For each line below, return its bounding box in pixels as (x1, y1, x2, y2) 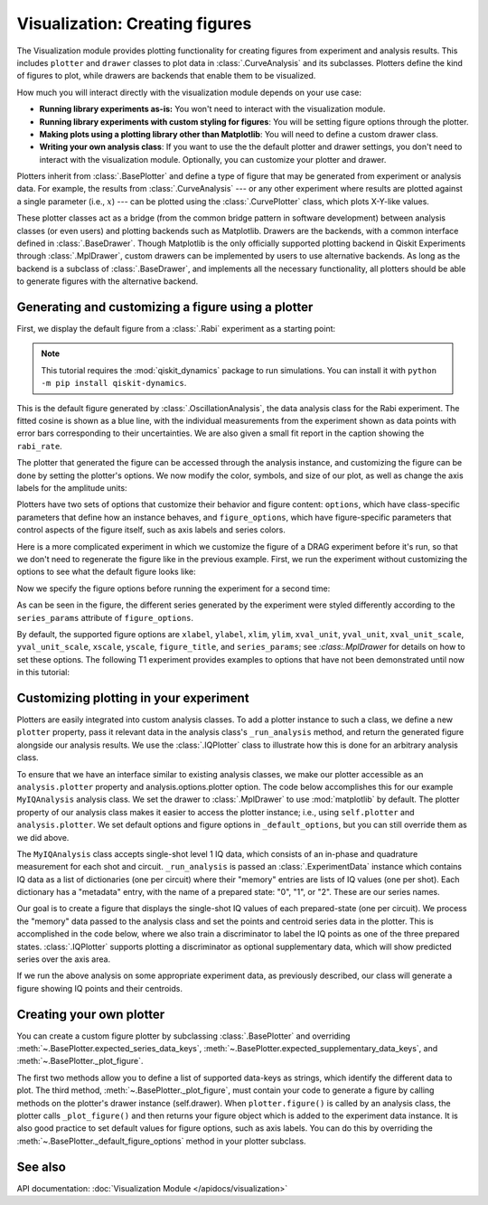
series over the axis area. (16, 954, 111, 965)
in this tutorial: (16, 667, 70, 678)
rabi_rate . (16, 440, 62, 451)
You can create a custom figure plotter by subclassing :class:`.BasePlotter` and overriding (16, 1031, 351, 1041)
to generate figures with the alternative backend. (16, 276, 199, 287)
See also (16, 1159, 67, 1174)
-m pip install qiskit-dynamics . (41, 378, 187, 389)
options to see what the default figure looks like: (16, 566, 196, 578)
